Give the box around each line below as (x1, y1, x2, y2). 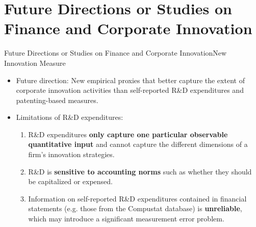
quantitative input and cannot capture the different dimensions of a (28, 139, 248, 149)
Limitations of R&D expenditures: (16, 112, 123, 122)
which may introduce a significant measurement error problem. (28, 213, 224, 224)
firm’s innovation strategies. (28, 149, 115, 160)
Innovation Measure (4, 57, 66, 68)
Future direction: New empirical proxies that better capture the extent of (16, 74, 245, 85)
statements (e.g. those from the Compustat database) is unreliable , (28, 203, 242, 214)
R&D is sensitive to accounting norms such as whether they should (28, 166, 252, 176)
